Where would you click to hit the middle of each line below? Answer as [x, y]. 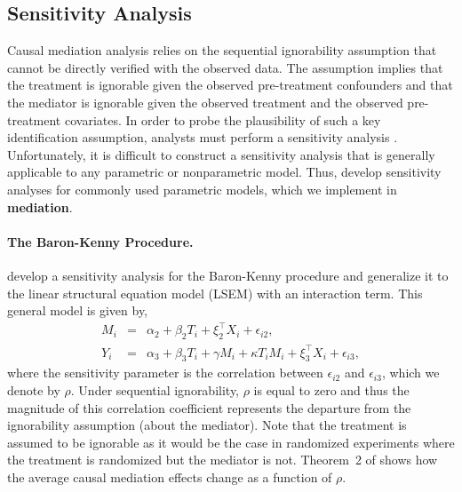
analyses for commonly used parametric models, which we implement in [202, 189]
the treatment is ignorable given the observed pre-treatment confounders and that [230, 85]
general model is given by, [78, 310]
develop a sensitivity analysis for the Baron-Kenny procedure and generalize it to [228, 275]
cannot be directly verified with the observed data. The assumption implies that [225, 67]
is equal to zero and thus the [331, 389]
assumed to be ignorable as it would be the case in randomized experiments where [231, 442]
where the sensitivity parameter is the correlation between [165, 373]
